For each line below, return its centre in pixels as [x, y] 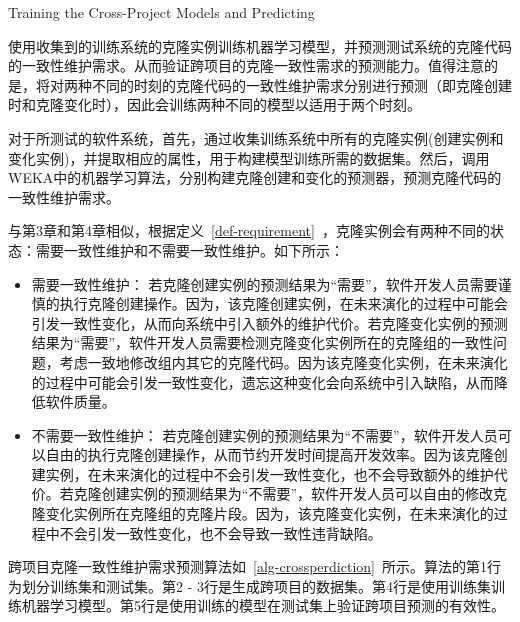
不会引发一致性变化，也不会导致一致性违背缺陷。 [220, 532]
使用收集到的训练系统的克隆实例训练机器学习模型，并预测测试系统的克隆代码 [260, 45]
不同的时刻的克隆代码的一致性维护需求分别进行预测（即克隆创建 [301, 84]
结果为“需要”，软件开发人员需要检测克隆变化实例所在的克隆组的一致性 [262, 342]
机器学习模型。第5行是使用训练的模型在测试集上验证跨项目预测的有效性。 [263, 605]
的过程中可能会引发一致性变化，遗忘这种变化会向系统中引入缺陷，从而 [262, 381]
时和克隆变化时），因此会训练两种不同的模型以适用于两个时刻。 [214, 104]
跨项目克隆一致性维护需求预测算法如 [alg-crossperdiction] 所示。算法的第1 [247, 566]
